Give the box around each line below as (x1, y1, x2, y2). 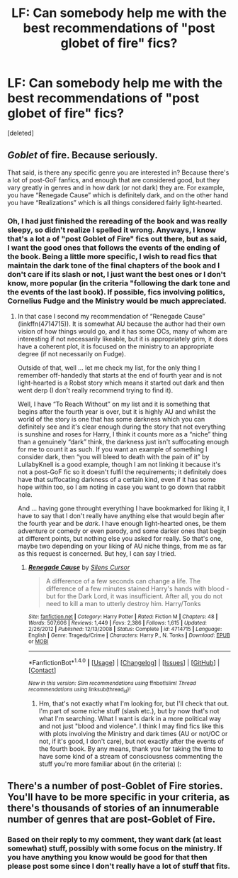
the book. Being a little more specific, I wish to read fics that (7, 251, 217, 261)
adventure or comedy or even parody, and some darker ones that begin (17, 527, 227, 535)
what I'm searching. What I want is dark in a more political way (38, 715, 222, 723)
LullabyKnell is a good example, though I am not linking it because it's (17, 460, 221, 469)
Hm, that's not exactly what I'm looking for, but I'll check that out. (38, 699, 229, 708)
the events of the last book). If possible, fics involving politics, (7, 287, 225, 297)
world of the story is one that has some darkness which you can (17, 415, 205, 424)
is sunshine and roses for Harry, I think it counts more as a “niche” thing (17, 430, 228, 439)
